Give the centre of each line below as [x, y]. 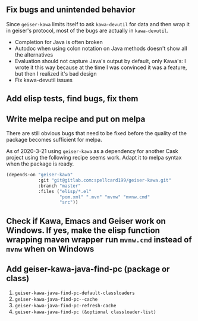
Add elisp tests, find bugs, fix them [72, 99]
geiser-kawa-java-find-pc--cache [56, 300]
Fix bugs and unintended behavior [71, 10]
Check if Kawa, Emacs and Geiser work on [86, 221]
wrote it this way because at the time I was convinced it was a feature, [101, 67]
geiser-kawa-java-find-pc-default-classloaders [75, 293]
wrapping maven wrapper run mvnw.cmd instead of [99, 240]
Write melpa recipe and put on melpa [76, 119]
